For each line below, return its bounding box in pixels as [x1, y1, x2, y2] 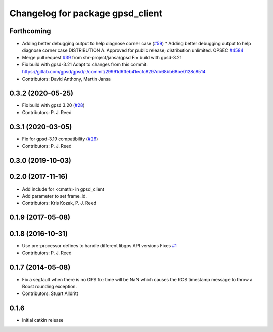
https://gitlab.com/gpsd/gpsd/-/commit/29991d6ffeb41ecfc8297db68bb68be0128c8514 [22, 68, 206, 75]
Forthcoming [9, 27, 51, 35]
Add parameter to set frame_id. [22, 193, 87, 199]
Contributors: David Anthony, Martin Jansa [22, 76, 111, 82]
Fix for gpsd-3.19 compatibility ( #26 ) [22, 136, 98, 142]
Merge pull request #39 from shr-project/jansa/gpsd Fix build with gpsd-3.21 [22, 54, 182, 60]
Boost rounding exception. [22, 283, 77, 289]
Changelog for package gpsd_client [9, 8, 163, 19]
